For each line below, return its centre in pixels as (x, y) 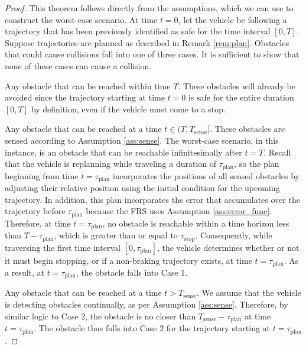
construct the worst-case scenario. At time (81, 19)
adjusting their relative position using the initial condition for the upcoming (142, 188)
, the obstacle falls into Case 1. (132, 272)
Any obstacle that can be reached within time (88, 85)
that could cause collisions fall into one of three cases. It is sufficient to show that (152, 54)
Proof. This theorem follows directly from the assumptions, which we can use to (149, 8)
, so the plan (257, 164)
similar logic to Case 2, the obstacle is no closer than (100, 316)
